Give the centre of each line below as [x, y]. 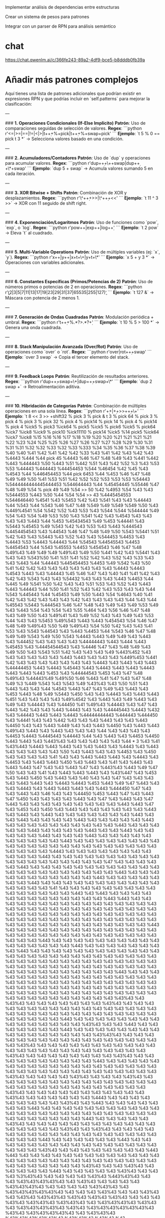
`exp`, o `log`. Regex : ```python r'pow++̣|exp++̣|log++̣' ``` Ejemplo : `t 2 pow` [82, 227]
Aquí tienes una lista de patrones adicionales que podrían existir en [73, 93]
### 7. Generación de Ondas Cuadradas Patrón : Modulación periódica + [80, 317]
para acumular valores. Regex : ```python [46, 163]
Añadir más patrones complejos [72, 80]
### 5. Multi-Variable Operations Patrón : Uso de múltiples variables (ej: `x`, [82, 252]
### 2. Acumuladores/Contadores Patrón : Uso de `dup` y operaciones [78, 158]
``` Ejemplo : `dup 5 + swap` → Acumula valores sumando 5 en [90, 168]
